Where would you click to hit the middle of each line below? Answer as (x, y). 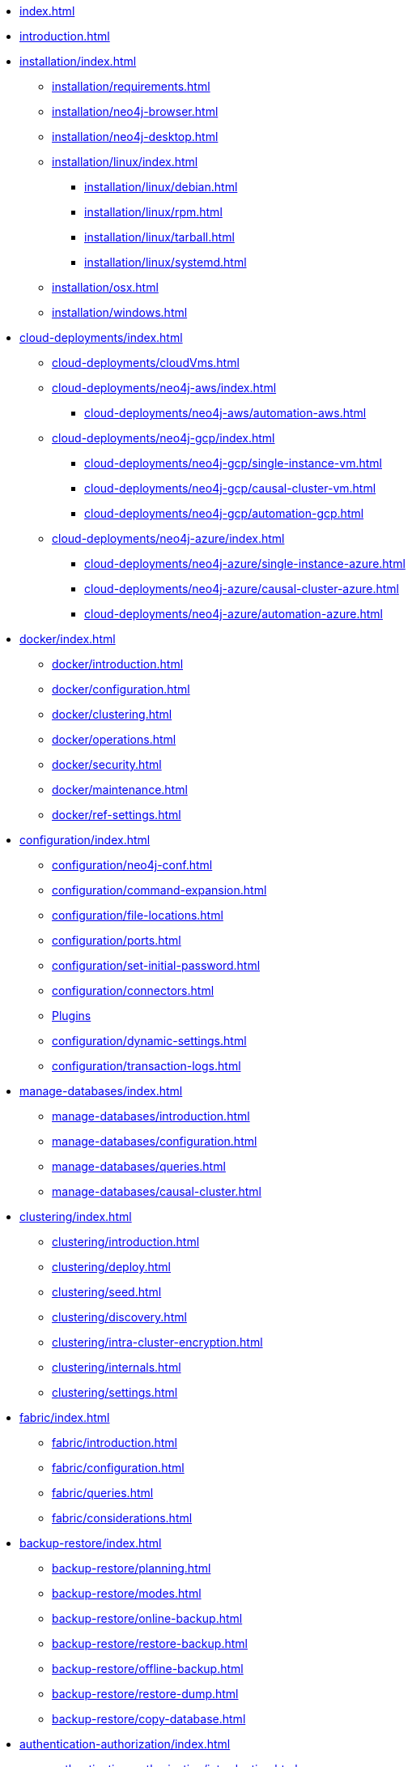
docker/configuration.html (121, 689)
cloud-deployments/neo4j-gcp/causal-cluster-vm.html (230, 488)
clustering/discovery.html (119, 1317)
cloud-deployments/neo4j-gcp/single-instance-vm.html (233, 463)
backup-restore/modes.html (127, 1593)
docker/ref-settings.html (117, 815)
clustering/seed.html (107, 1292)
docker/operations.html (114, 739)
